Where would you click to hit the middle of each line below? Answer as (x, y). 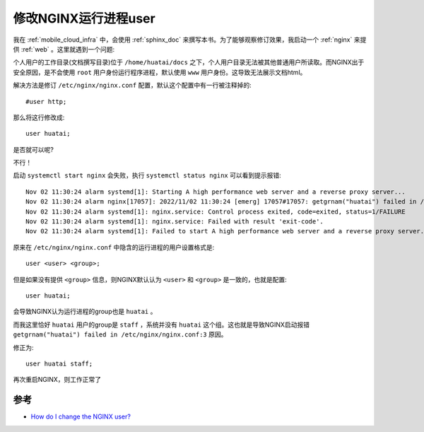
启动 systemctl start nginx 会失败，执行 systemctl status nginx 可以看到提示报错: (147, 175)
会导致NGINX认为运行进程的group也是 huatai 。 (85, 312)
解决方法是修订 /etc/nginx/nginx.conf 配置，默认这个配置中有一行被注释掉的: (132, 86)
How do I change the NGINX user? (81, 416)
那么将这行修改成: (39, 117)
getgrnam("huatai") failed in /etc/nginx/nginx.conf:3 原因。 (120, 334)
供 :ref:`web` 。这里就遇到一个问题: (64, 49)
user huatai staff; (59, 363)
